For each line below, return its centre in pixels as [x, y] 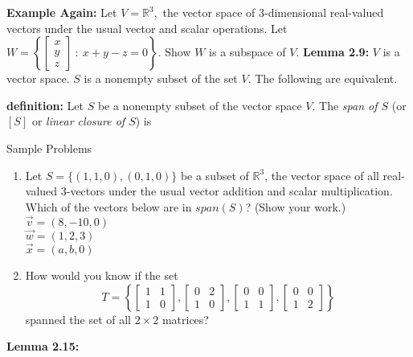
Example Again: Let [62, 12]
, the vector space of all [322, 175]
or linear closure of [78, 121]
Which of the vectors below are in [108, 206]
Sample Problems [49, 148]
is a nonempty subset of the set [161, 78]
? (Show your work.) [296, 206]
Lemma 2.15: [43, 346]
